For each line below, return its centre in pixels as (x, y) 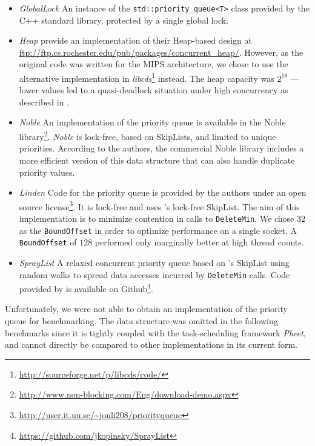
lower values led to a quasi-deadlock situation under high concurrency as (154, 90)
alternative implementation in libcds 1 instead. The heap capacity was (147, 77)
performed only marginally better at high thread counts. (199, 242)
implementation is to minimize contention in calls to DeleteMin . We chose (157, 218)
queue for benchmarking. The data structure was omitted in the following (141, 321)
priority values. (47, 172)
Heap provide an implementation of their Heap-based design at (135, 40)
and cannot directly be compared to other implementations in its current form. (151, 344)
